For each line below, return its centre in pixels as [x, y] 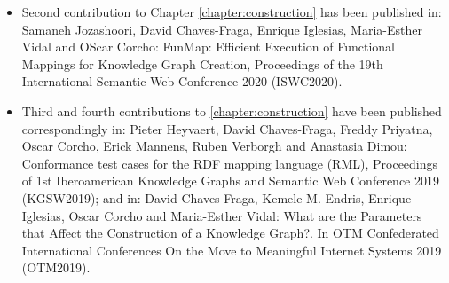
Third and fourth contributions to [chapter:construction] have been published [232, 110]
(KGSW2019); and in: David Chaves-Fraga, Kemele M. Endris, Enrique [217, 197]
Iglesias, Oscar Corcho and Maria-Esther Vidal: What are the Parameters [222, 215]
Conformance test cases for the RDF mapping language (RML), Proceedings [230, 163]
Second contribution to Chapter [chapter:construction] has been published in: [232, 12]
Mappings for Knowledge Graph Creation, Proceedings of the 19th [202, 63]
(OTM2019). [56, 267]
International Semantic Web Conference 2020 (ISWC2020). [182, 81]
